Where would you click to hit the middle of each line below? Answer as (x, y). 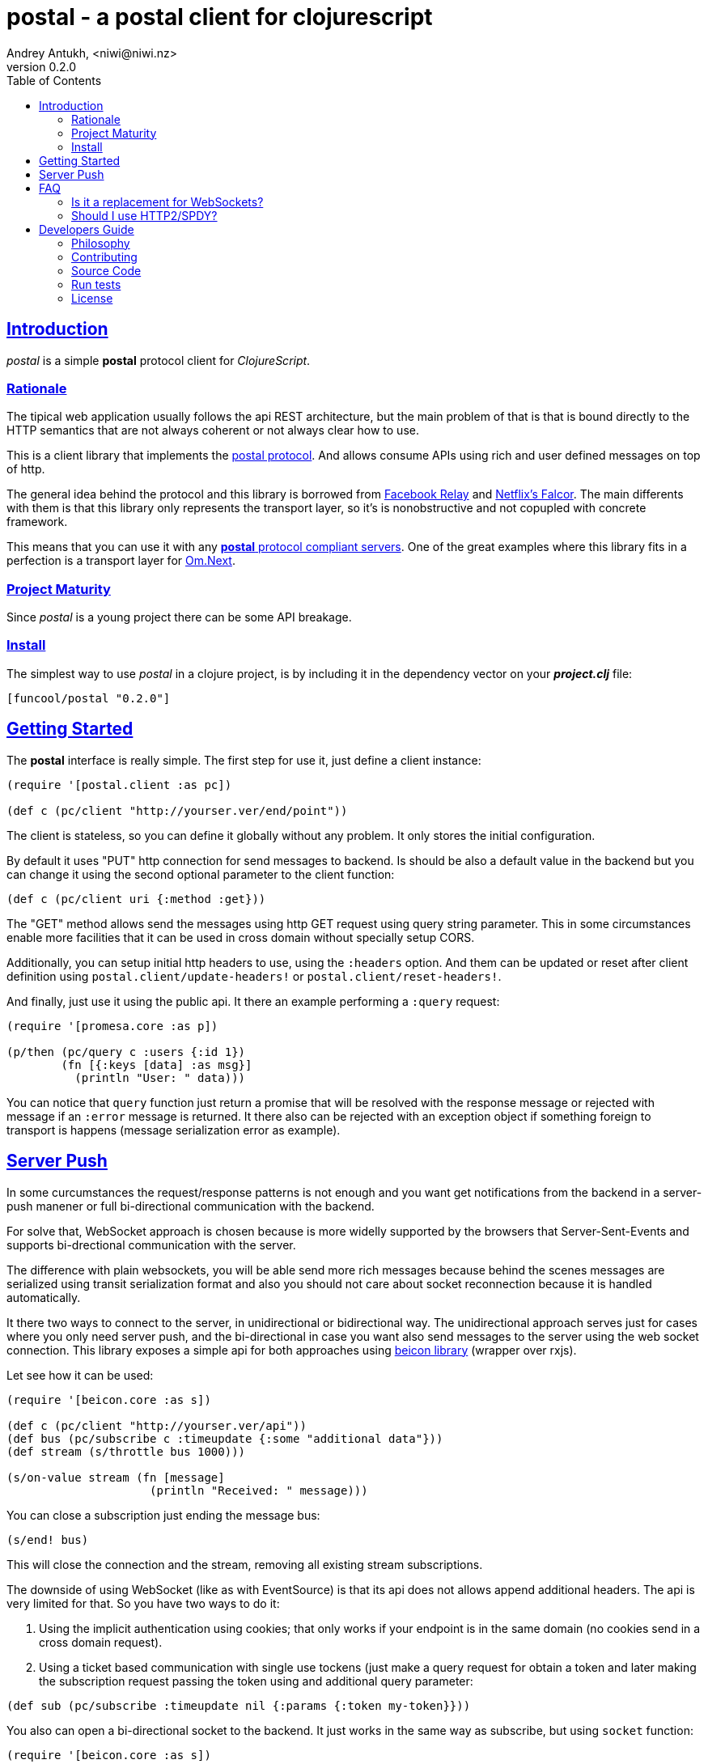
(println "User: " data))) (160, 1077)
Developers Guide (87, 229)
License (92, 298)
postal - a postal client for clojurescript (220, 17)
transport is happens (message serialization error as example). (174, 1130)
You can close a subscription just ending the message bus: (163, 1515)
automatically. (44, 1297)
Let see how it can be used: (80, 1375)
